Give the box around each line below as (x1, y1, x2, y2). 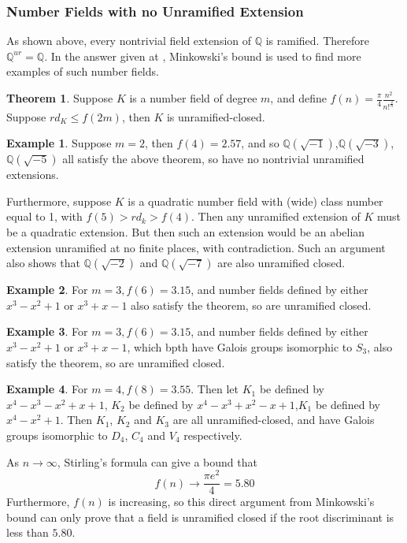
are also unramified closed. (217, 255, 346, 271)
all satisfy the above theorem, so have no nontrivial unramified (62, 151, 364, 167)
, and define (270, 90, 327, 106)
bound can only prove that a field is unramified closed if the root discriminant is (6, 508, 394, 525)
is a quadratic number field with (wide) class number (128, 192, 383, 209)
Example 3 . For (6, 323, 88, 340)
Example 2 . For (6, 281, 88, 298)
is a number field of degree (129, 90, 257, 106)
